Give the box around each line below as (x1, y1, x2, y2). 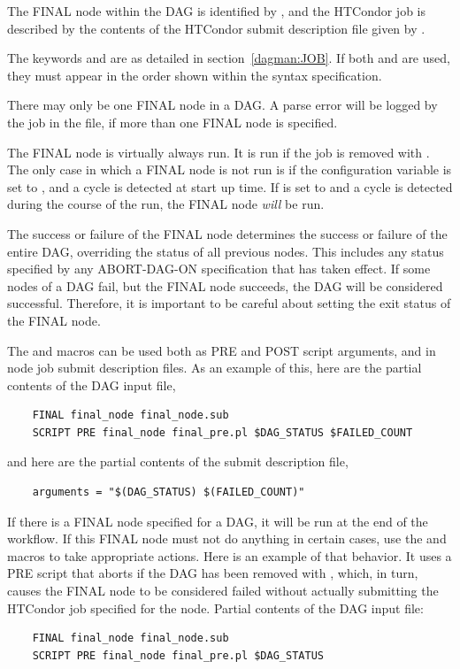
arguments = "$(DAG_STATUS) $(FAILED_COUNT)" (32, 486, 305, 499)
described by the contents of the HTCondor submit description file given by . (7, 19, 425, 37)
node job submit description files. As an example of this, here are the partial (7, 358, 422, 377)
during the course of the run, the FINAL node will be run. (7, 195, 325, 213)
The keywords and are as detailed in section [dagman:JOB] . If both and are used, (7, 49, 450, 67)
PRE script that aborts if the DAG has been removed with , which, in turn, (7, 564, 418, 582)
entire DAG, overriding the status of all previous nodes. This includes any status (7, 242, 444, 260)
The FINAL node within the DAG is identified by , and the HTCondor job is (7, 2, 426, 19)
